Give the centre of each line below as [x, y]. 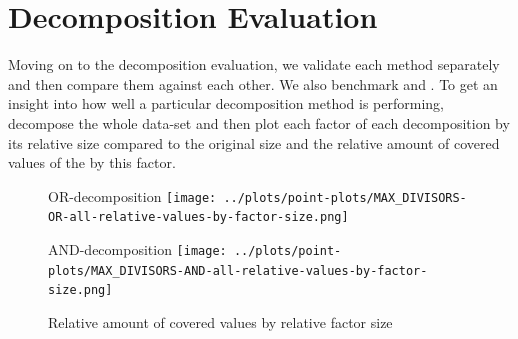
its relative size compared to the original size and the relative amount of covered [254, 142]
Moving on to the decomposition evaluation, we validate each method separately [254, 64]
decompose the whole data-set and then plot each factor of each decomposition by [259, 122]
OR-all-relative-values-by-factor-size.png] [198, 217]
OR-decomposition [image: [132, 195]
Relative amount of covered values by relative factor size [220, 321]
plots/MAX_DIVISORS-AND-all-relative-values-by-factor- [238, 270]
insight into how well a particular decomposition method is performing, [226, 103]
